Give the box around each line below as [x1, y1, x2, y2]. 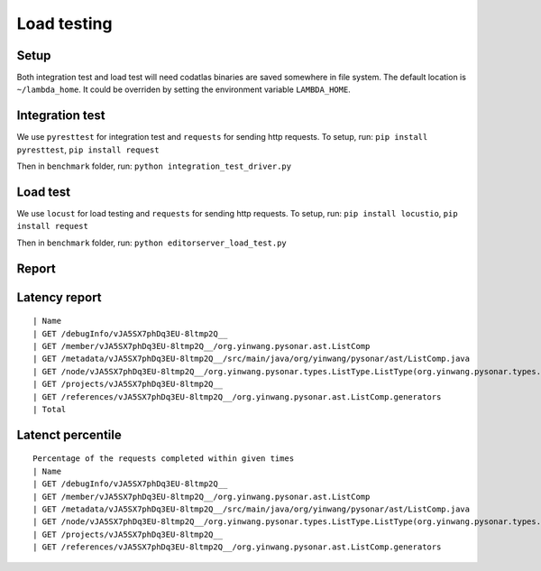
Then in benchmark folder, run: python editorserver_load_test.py [16, 237, 288, 248]
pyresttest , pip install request [16, 144, 160, 155]
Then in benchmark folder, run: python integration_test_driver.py [16, 161, 292, 171]
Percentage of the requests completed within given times [32, 454, 295, 464]
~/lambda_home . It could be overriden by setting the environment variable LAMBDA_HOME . [16, 84, 351, 95]
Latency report [16, 290, 103, 305]
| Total [32, 404, 67, 414]
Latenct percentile [16, 427, 122, 442]
